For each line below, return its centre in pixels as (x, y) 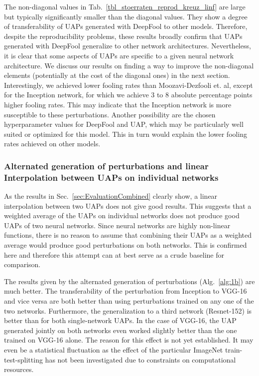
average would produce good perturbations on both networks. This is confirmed (126, 245)
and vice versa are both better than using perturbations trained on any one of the (129, 300)
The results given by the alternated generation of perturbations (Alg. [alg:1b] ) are (129, 281)
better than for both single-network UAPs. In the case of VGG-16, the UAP (120, 320)
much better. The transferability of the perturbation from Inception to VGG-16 (126, 291)
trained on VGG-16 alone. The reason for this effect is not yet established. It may (129, 340)
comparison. (22, 264)
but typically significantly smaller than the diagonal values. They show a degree (126, 16)
